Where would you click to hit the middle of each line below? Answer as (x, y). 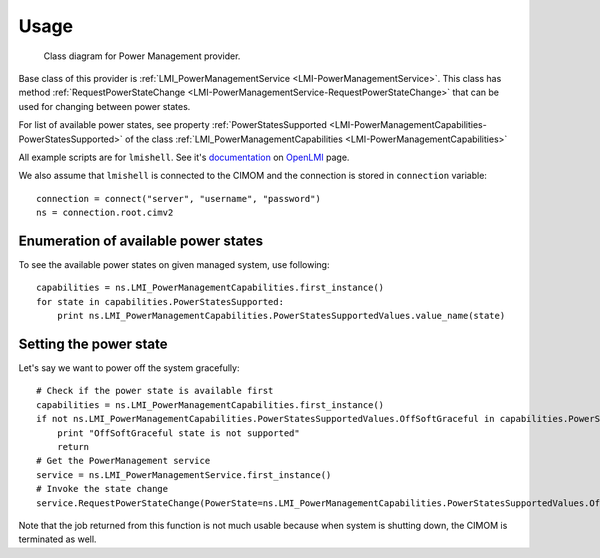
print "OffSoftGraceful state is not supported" (178, 433)
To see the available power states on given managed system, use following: (174, 264)
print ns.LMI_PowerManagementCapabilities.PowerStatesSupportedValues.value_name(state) (281, 316)
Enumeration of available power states (141, 240)
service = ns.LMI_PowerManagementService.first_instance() (184, 474)
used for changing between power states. (104, 106)
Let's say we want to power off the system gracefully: (129, 368)
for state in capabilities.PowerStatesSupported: (160, 301)
